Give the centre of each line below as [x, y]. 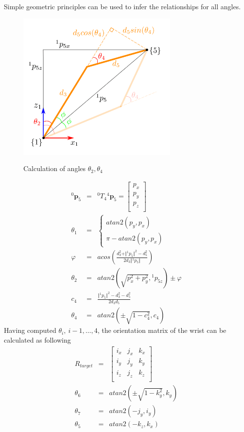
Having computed [30, 330]
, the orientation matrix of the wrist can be [162, 330]
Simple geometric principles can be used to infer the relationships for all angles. [122, 6]
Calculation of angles [55, 168]
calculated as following [37, 339]
